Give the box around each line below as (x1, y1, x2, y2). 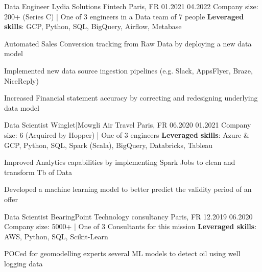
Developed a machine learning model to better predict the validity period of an (4, 184, 252, 194)
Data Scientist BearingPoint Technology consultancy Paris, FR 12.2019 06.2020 (4, 211, 253, 221)
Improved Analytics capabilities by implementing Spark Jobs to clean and (4, 157, 235, 167)
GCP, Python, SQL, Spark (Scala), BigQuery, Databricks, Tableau (4, 139, 213, 150)
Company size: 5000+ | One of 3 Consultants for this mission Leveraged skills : (4, 221, 257, 232)
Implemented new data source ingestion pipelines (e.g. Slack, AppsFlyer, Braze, (4, 65, 253, 76)
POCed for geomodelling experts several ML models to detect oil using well (4, 248, 241, 259)
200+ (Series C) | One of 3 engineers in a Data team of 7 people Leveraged (4, 11, 244, 21)
